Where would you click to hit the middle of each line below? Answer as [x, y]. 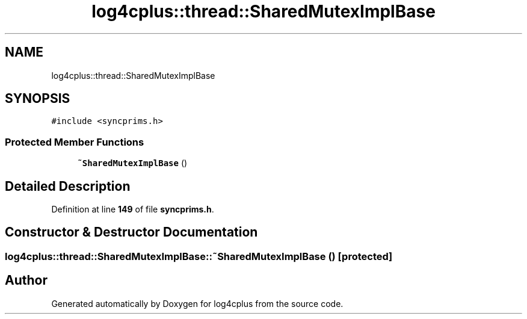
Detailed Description [68, 186]
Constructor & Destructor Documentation [131, 232]
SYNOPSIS [38, 99]
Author [26, 280]
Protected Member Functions [75, 142]
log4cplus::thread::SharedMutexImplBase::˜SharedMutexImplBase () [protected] [199, 256]
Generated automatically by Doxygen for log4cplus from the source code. [197, 303]
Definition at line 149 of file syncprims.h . [133, 209]
